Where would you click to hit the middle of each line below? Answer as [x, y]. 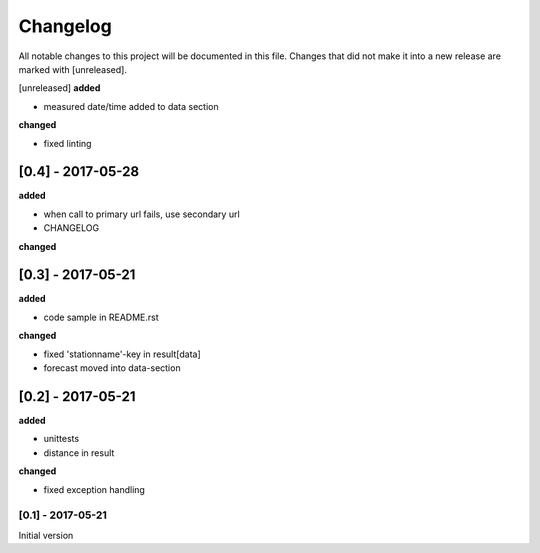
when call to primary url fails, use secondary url [141, 214]
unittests [61, 439]
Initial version [46, 535]
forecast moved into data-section [112, 368]
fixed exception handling [94, 489]
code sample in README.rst [101, 317]
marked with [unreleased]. [72, 69]
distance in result [79, 452]
